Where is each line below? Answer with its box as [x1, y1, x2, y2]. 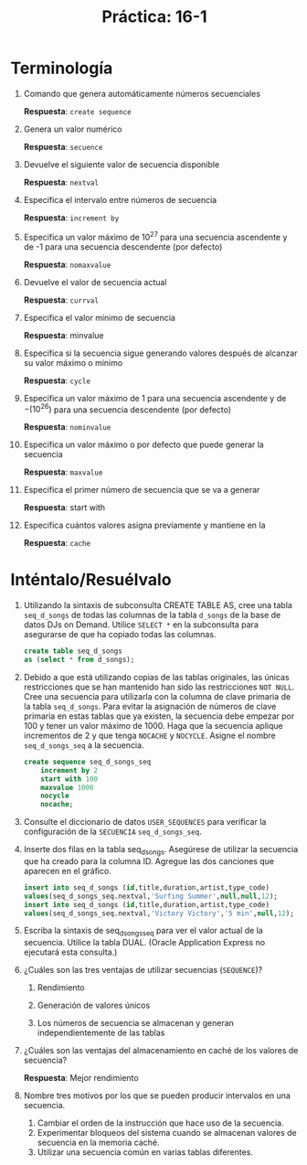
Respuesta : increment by [23, 212, 120, 223]
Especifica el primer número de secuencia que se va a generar [23, 485, 260, 496]
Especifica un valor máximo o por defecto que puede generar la [23, 439, 264, 450]
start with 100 [40, 775, 99, 784]
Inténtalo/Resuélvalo [10, 570, 172, 591]
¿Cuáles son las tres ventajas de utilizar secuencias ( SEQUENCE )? [23, 965, 263, 976]
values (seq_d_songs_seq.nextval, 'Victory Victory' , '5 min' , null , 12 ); [23, 908, 295, 918]
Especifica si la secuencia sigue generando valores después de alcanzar [23, 347, 298, 358]
